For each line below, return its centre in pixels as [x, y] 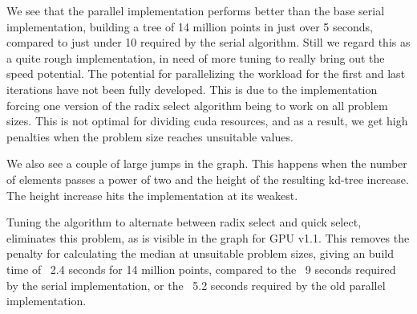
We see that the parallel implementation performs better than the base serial [196, 10]
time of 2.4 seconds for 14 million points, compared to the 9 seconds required [201, 269]
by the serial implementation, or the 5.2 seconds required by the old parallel [196, 285]
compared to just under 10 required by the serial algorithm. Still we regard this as [208, 42]
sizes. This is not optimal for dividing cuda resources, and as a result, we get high [207, 121]
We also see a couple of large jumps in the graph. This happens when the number [207, 163]
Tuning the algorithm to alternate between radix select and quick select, [184, 222]
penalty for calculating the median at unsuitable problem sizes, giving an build [200, 253]
